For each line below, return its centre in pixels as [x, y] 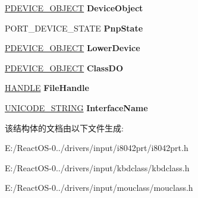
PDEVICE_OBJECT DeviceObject [74, 8]
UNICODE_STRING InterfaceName [76, 107]
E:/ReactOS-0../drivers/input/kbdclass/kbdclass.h [97, 167]
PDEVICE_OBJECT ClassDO [64, 67]
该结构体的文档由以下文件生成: [64, 128]
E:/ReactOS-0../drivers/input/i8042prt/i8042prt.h [97, 148]
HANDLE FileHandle [47, 88]
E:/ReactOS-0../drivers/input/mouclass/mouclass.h [99, 188]
